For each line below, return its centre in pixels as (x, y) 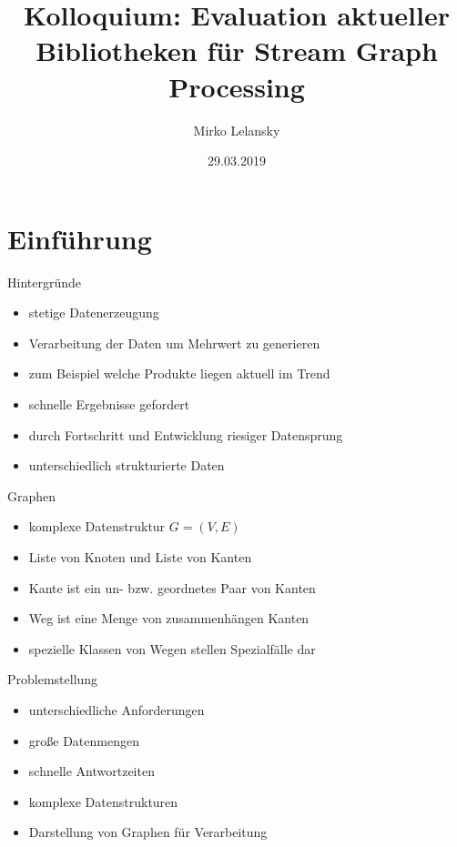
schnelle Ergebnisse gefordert (109, 404)
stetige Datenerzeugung (94, 313)
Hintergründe (44, 282)
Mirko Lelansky (237, 130)
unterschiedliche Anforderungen (117, 709)
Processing (237, 86)
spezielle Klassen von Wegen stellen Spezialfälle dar (172, 648)
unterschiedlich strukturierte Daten (127, 465)
